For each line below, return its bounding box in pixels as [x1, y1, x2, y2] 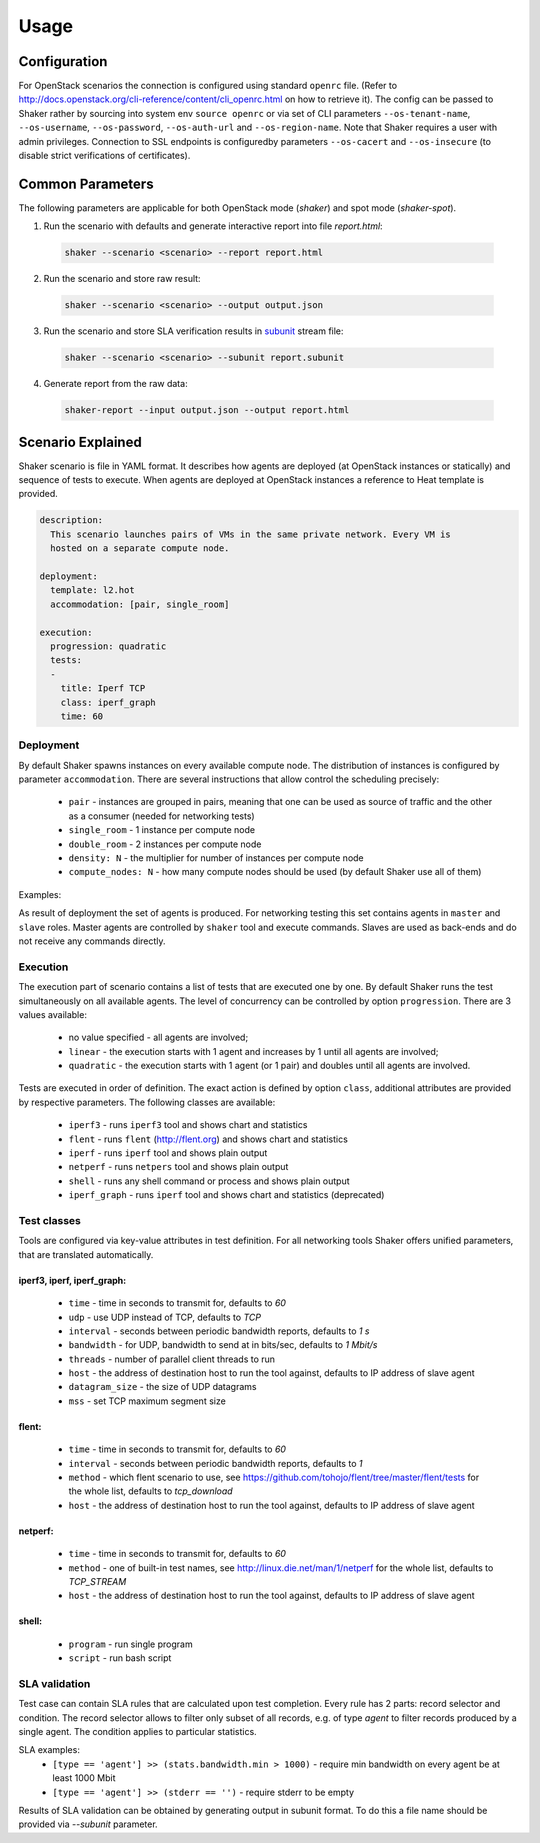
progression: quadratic [50, 640, 167, 652]
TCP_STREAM [68, 1575, 127, 1587]
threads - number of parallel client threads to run [68, 1353, 275, 1365]
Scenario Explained [18, 433, 142, 450]
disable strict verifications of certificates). [18, 150, 191, 162]
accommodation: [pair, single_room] [50, 598, 230, 610]
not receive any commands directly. [18, 935, 166, 947]
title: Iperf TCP [60, 683, 146, 694]
